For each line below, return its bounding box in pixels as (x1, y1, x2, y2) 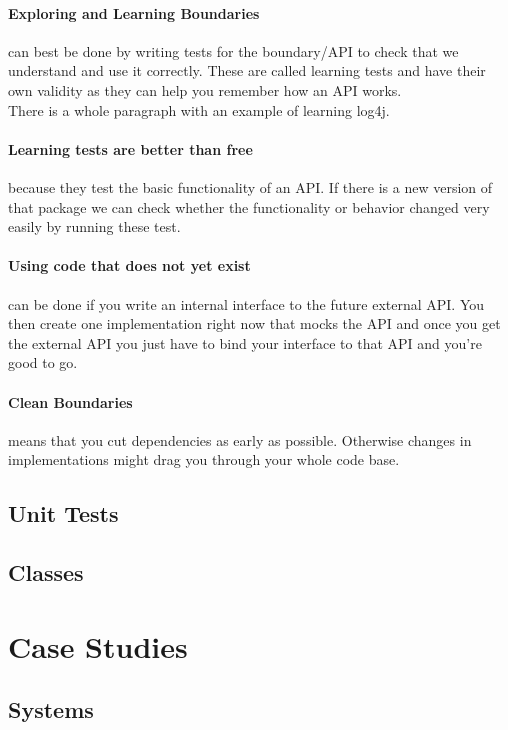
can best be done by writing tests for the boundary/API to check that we (8, 40, 459, 61)
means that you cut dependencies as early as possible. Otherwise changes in (8, 429, 472, 450)
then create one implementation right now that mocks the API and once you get (8, 313, 501, 334)
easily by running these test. (8, 216, 181, 237)
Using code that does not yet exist (8, 255, 251, 276)
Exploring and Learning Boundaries (8, 2, 260, 23)
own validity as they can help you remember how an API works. (8, 79, 402, 100)
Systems (8, 694, 94, 725)
